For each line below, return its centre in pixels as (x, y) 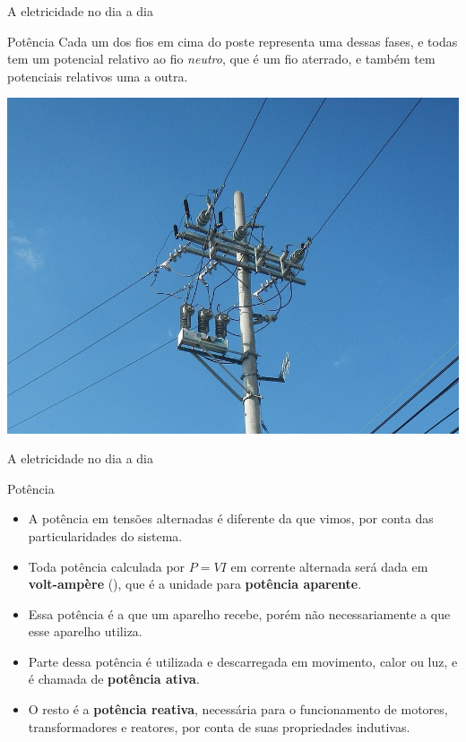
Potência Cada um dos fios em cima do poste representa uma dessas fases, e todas (233, 41)
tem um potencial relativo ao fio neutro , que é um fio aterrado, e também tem (221, 59)
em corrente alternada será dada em (329, 566)
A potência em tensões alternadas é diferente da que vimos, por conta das (231, 518)
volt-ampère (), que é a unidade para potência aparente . (195, 584)
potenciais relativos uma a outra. (98, 76)
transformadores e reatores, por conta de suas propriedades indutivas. (219, 726)
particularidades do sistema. (105, 535)
